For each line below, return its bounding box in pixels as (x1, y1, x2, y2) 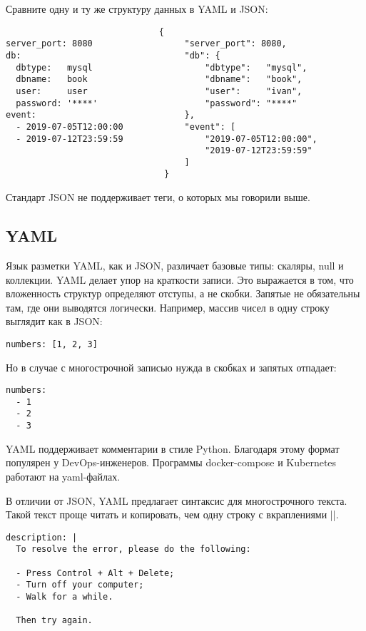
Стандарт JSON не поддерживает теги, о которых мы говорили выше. (6, 190, 310, 205)
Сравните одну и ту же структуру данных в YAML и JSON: (6, 1, 268, 16)
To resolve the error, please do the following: (16, 544, 251, 555)
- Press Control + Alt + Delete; (16, 568, 175, 578)
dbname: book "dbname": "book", (16, 74, 303, 85)
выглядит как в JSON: (6, 314, 103, 329)
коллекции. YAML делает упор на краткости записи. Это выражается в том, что (6, 272, 354, 287)
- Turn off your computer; (16, 580, 144, 590)
